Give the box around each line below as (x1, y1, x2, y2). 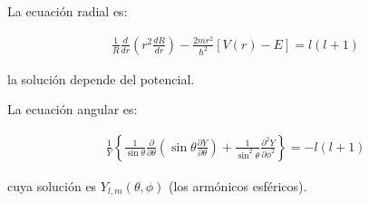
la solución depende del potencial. (7, 69, 195, 88)
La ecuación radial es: (7, 2, 128, 20)
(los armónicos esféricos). (168, 176, 307, 195)
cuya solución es (7, 176, 97, 195)
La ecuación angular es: (7, 100, 138, 119)
